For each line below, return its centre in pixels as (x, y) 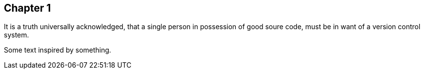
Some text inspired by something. (58, 50)
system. (17, 35)
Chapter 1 (27, 8)
